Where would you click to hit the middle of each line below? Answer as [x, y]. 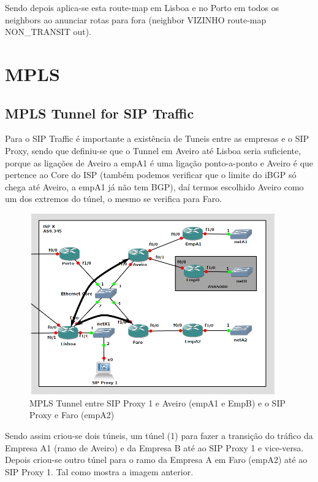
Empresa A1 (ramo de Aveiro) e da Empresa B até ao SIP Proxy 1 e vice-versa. [154, 447]
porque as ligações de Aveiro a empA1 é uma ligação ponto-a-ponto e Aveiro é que [159, 162]
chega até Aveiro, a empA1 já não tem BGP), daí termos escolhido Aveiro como [154, 186]
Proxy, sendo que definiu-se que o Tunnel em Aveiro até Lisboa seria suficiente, [153, 150]
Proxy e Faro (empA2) [72, 415]
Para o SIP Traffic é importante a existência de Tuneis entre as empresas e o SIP [157, 138]
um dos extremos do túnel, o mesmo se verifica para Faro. [114, 199]
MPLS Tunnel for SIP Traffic [100, 113]
